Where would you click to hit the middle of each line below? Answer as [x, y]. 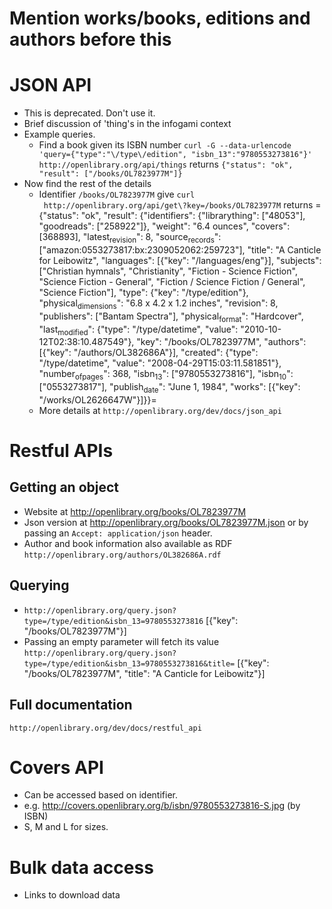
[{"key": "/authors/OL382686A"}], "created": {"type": [148, 353]
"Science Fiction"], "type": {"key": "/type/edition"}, [143, 292]
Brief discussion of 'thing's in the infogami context [127, 124]
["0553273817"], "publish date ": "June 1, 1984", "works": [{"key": [169, 388]
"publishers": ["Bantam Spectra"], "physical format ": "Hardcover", [171, 317]
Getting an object [64, 487]
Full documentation [71, 705]
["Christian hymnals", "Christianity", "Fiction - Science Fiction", [168, 271]
